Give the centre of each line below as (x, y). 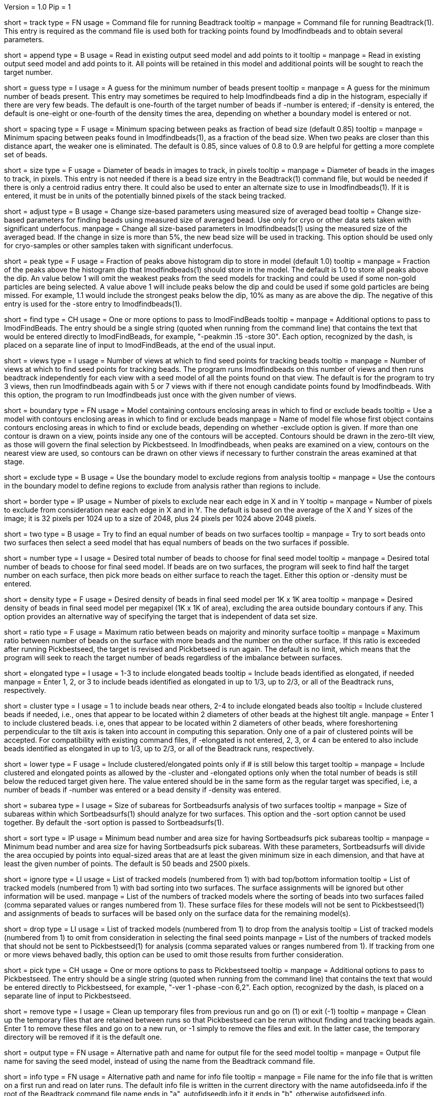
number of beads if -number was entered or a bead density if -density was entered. (142, 790)
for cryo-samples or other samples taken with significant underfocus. (119, 245)
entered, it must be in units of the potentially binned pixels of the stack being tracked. (145, 196)
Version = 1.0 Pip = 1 (37, 7)
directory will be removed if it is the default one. (83, 1037)
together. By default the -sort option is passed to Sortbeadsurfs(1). (114, 822)
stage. (14, 462)
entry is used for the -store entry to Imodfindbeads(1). (93, 304)
